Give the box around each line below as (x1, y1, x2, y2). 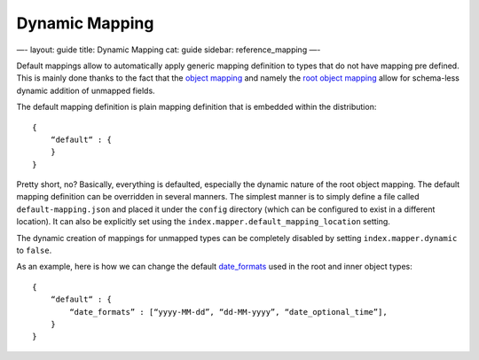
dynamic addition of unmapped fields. (16, 85, 155, 96)
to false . (16, 245, 52, 256)
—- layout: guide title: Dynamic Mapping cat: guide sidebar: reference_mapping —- (16, 44, 321, 55)
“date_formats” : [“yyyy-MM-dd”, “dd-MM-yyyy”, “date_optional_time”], (69, 307, 388, 317)
